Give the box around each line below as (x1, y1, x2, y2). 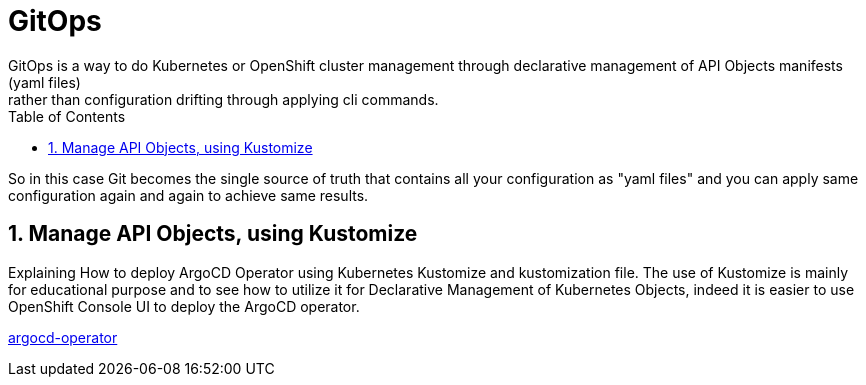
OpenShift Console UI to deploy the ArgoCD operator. (8, 297, 360, 315)
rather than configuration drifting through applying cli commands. (8, 90, 439, 108)
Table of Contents (8, 107, 126, 125)
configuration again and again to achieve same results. (8, 186, 369, 204)
